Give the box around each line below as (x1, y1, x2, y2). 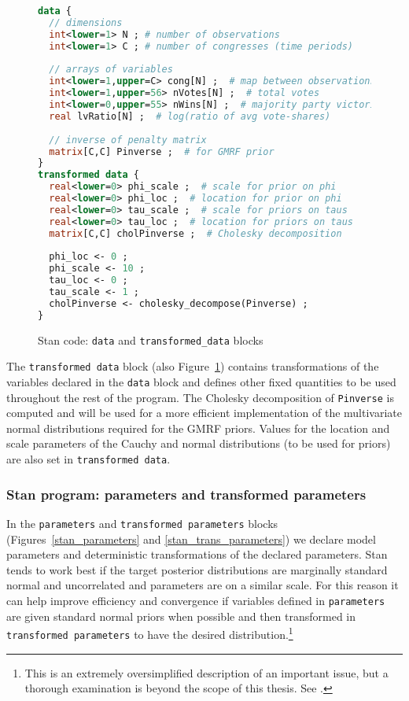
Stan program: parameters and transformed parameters (6, 484, 367, 504)
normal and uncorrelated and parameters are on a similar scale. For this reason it (6, 577, 399, 593)
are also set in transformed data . (6, 451, 171, 467)
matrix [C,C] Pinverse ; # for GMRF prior (49, 146, 275, 157)
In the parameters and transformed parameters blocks (6, 515, 278, 531)
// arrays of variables (49, 64, 173, 76)
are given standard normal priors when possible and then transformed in (6, 607, 356, 624)
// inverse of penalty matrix (49, 134, 207, 146)
